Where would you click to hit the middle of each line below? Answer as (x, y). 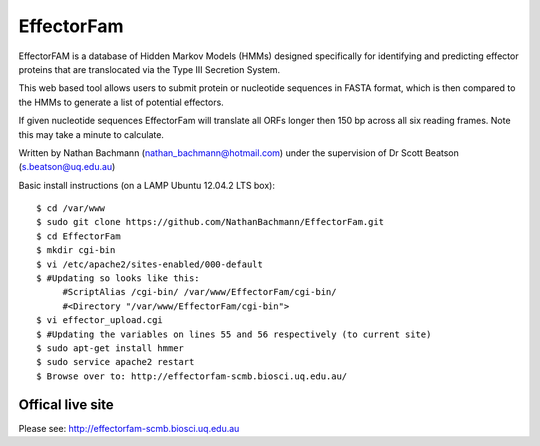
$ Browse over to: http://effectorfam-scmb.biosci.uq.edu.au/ (192, 376)
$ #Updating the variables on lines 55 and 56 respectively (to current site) (234, 334)
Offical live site (66, 404)
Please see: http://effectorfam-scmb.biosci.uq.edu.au (129, 428)
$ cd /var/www (70, 208)
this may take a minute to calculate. (91, 134)
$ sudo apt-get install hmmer (110, 348)
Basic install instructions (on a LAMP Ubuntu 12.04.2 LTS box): (146, 185)
